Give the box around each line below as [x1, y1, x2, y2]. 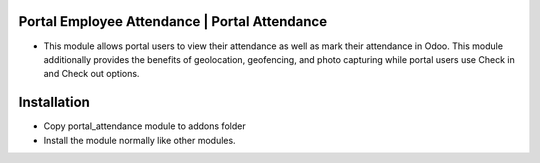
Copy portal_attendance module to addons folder [43, 120, 246, 132]
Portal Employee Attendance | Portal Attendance [18, 13, 328, 30]
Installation [18, 94, 90, 111]
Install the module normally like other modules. [43, 134, 236, 146]
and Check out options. [43, 68, 140, 80]
